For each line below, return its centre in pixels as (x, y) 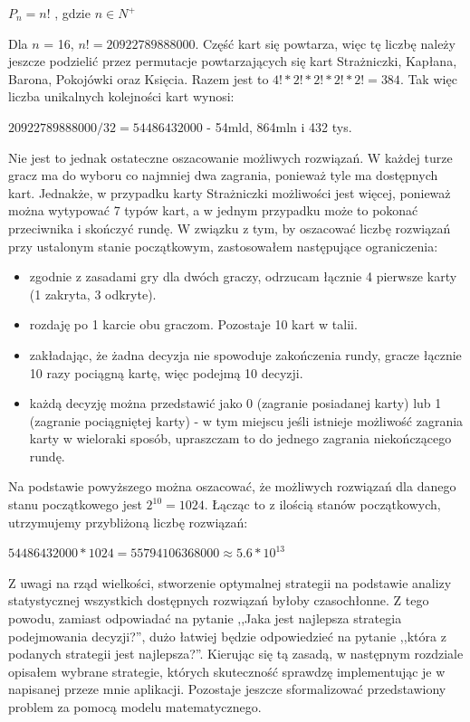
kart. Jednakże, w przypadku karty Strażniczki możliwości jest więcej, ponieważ (230, 192)
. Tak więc (428, 78)
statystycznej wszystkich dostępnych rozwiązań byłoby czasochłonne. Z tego (219, 600)
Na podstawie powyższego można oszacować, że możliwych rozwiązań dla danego (232, 486)
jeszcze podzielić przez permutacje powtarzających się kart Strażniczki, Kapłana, (233, 61)
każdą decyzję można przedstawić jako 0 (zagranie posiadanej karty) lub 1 (235, 403)
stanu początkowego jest (75, 504)
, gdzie (72, 13)
